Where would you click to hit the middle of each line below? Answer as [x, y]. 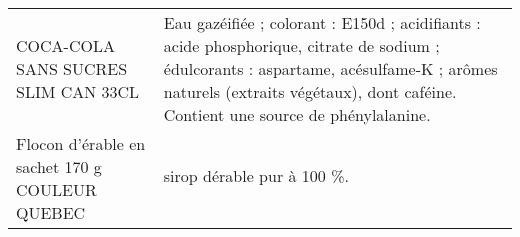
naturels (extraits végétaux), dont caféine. [310, 91]
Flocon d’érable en [81, 143]
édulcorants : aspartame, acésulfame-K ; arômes [330, 68]
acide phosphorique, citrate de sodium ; [301, 45]
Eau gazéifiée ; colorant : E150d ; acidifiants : [322, 22]
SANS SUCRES [72, 68]
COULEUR [56, 189]
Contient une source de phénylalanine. [297, 114]
